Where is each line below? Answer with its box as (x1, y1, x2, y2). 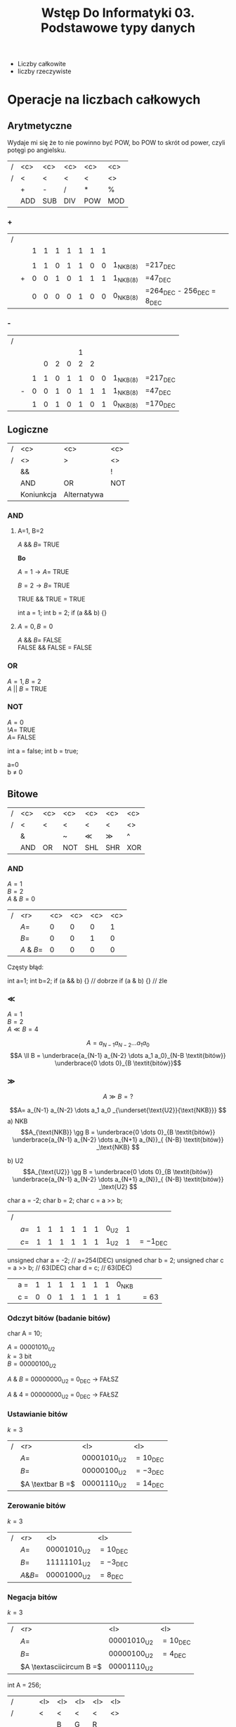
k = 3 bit (7, 1352, 32, 1360)
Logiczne (7, 424, 49, 436)
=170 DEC (145, 398, 176, 410)
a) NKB (7, 1117, 28, 1126)
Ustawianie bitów (7, 1409, 68, 1419)
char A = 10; (7, 1329, 42, 1338)
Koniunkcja (20, 490, 58, 499)
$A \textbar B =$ (20, 1479, 75, 1489)
